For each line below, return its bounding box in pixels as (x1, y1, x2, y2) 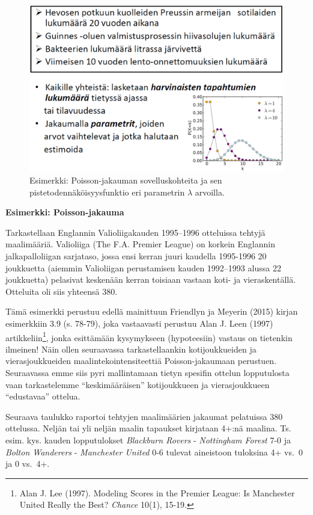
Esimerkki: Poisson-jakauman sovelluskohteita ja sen (29, 174, 222, 187)
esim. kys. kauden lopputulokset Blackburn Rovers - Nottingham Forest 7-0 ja (5, 433, 291, 446)
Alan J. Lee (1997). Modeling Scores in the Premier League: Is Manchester (19, 486, 295, 499)
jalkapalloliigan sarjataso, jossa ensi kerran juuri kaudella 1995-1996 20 (5, 249, 267, 262)
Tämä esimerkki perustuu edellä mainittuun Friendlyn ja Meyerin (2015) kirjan (5, 305, 298, 318)
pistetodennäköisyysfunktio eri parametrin (29, 185, 185, 198)
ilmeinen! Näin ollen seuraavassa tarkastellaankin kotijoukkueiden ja (5, 342, 257, 355)
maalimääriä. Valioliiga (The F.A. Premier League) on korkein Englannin (5, 238, 275, 250)
